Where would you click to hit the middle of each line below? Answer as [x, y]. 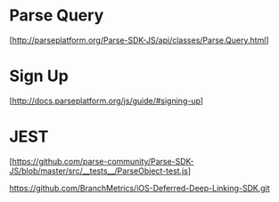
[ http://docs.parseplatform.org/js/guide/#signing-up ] [106, 101]
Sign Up [39, 76]
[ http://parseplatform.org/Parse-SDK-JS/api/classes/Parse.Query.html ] [139, 40]
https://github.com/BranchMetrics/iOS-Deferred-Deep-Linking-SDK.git [139, 188]
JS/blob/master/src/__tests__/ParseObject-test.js [99, 171]
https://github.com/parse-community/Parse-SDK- [103, 161]
